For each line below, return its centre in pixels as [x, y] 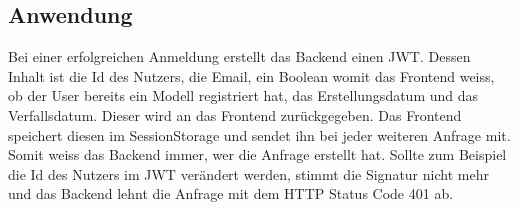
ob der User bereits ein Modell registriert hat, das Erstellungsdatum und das [243, 95]
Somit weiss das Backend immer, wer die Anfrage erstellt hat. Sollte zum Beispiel [257, 154]
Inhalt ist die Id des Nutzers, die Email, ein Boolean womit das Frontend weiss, [251, 75]
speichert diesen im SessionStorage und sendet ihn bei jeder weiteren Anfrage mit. [259, 134]
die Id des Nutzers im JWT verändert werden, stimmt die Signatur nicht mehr [248, 173]
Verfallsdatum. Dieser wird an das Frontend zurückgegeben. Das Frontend [235, 114]
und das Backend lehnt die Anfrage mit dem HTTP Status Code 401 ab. [231, 193]
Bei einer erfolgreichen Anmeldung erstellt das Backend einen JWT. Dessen [239, 56]
